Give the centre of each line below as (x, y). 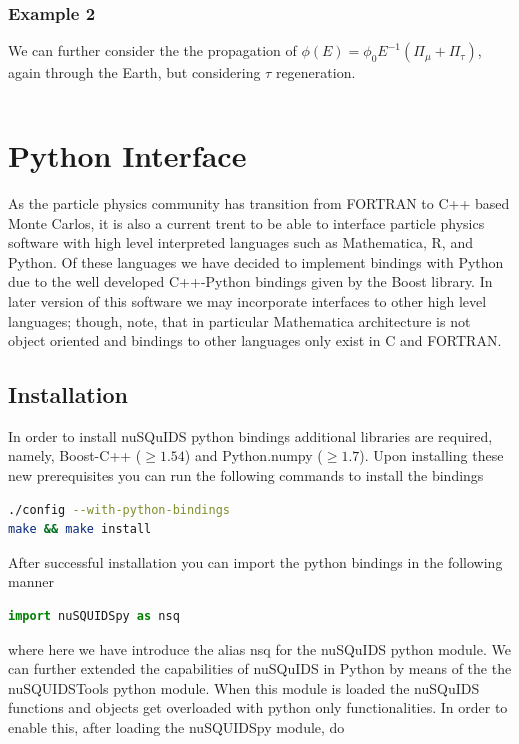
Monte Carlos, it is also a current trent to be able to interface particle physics (246, 222)
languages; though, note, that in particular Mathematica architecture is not (239, 320)
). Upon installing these (431, 455)
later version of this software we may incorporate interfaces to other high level (247, 300)
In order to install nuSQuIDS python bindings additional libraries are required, (250, 435)
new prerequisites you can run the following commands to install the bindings (246, 475)
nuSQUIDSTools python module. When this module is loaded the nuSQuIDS (244, 687)
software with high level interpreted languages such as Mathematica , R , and (240, 242)
